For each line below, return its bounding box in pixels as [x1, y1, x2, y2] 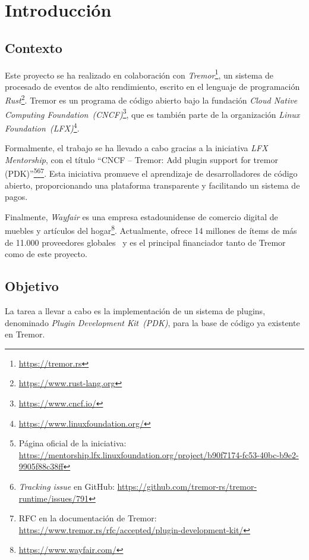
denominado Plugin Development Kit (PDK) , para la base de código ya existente [5, 316, 300, 329]
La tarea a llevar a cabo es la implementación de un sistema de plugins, [5, 305, 266, 317]
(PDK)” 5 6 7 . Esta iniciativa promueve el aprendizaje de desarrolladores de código [5, 165, 298, 180]
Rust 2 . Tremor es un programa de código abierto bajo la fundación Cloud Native [5, 92, 298, 107]
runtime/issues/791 [18, 492, 89, 504]
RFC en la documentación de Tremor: [18, 512, 157, 524]
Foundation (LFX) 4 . [5, 120, 80, 134]
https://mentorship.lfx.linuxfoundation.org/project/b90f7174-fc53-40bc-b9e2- [18, 448, 299, 461]
